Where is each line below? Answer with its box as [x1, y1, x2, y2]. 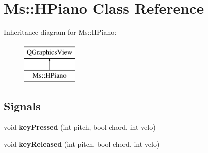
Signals [4, 98, 41, 114]
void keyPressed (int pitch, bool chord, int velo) [4, 122, 156, 132]
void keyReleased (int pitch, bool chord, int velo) [4, 138, 160, 149]
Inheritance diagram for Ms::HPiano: [4, 27, 117, 37]
